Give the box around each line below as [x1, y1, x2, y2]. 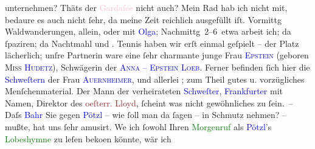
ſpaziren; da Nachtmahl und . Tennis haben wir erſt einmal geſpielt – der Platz [5, 36, 299, 49]
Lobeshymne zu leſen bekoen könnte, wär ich [5, 132, 171, 145]
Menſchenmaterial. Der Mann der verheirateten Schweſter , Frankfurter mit [5, 85, 283, 97]
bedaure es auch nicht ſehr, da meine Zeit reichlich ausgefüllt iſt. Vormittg [5, 13, 282, 26]
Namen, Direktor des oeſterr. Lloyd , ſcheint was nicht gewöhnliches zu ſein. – [5, 96, 293, 109]
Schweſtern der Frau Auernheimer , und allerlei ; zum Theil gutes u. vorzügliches [5, 72, 305, 85]
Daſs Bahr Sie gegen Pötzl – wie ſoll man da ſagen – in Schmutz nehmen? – [5, 108, 287, 121]
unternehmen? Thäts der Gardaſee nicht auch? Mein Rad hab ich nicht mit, [5, 1, 288, 13]
